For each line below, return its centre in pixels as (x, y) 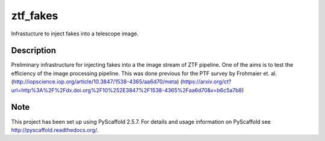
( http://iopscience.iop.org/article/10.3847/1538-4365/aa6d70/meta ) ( (97, 82)
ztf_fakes (35, 16)
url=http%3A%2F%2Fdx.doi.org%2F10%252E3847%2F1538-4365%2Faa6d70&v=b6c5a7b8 (126, 90)
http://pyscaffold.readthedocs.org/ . (55, 130)
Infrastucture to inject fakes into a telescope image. (75, 34)
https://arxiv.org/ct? (207, 82)
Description (34, 51)
